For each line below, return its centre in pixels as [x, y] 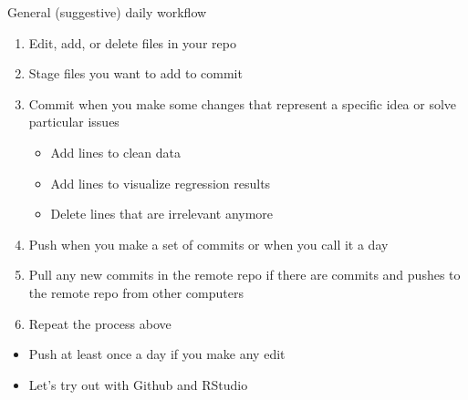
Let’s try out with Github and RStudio [138, 384]
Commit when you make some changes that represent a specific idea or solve [243, 103]
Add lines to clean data [116, 152]
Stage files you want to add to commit [135, 73]
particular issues [74, 122]
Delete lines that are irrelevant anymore [162, 214]
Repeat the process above [100, 323]
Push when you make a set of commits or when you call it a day [208, 244]
